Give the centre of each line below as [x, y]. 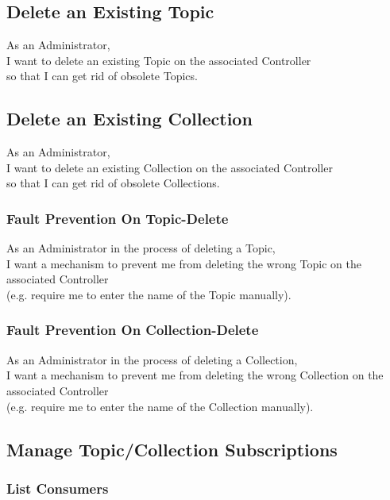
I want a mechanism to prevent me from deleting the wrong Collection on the [195, 375]
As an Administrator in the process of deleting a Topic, [141, 248]
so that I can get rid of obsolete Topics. [102, 76]
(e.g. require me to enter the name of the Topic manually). [149, 294]
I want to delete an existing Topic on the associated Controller [159, 60]
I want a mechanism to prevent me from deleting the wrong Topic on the [184, 263]
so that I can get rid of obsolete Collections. [113, 183]
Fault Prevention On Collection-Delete [133, 330]
